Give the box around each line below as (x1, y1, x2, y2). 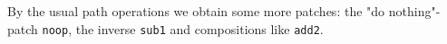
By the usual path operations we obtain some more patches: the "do (7, 2, 385, 20)
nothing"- (388, 2, 441, 20)
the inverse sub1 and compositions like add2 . (75, 19, 324, 38)
